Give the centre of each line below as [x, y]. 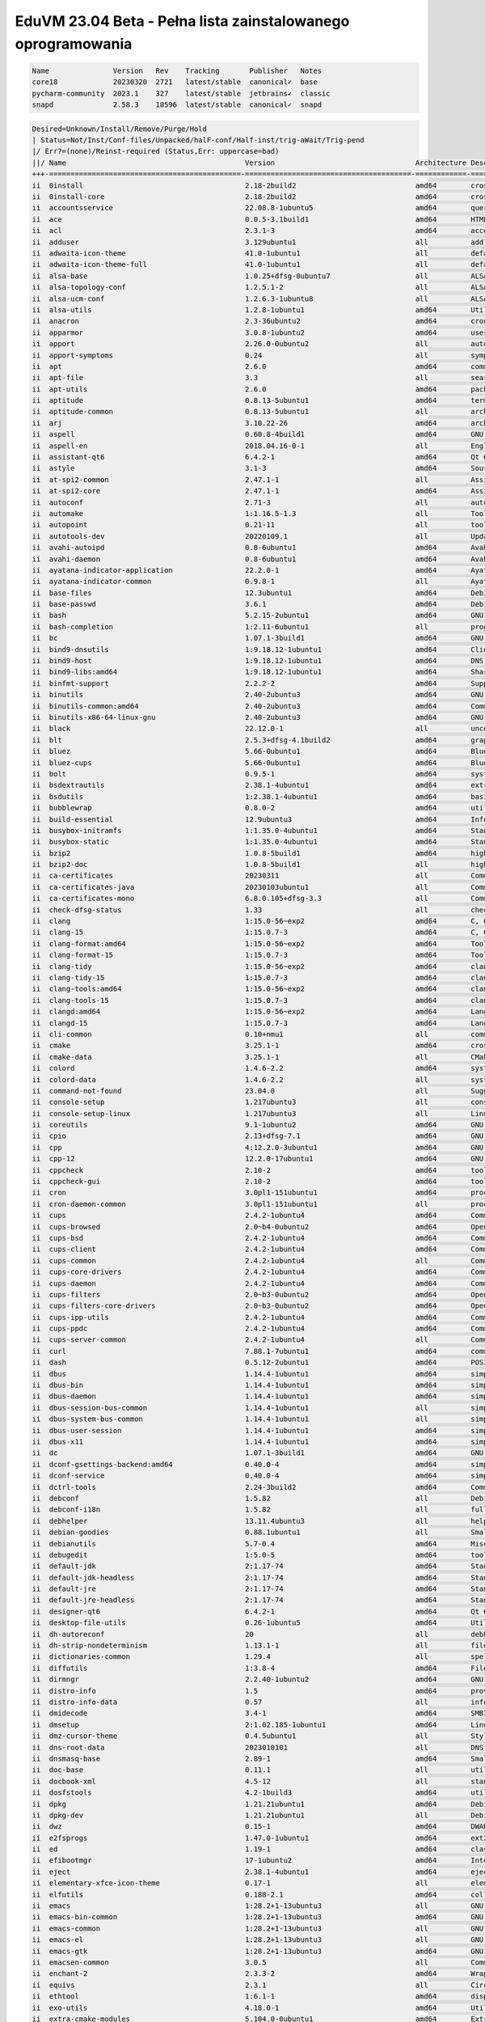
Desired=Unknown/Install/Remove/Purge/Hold [120, 129]
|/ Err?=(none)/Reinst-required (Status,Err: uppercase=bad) [156, 151]
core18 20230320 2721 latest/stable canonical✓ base [175, 82]
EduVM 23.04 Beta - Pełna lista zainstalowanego [182, 21]
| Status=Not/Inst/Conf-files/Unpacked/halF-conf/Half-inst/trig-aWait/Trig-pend [198, 140]
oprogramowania [74, 44]
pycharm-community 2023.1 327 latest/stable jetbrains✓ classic [181, 93]
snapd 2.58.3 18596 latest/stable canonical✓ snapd [177, 105]
